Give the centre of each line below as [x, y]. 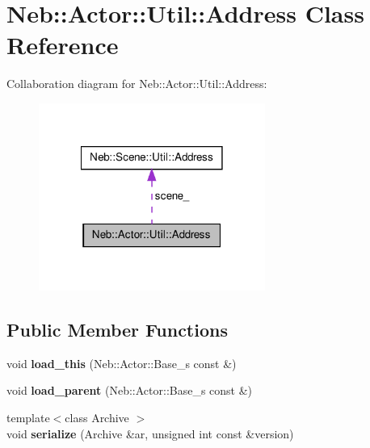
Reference [63, 45]
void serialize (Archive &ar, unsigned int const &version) [150, 433]
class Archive [97, 417]
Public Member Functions [117, 329]
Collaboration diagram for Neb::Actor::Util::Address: [137, 84]
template [28, 417]
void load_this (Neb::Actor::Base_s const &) [122, 363]
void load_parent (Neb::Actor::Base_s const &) [130, 390]
